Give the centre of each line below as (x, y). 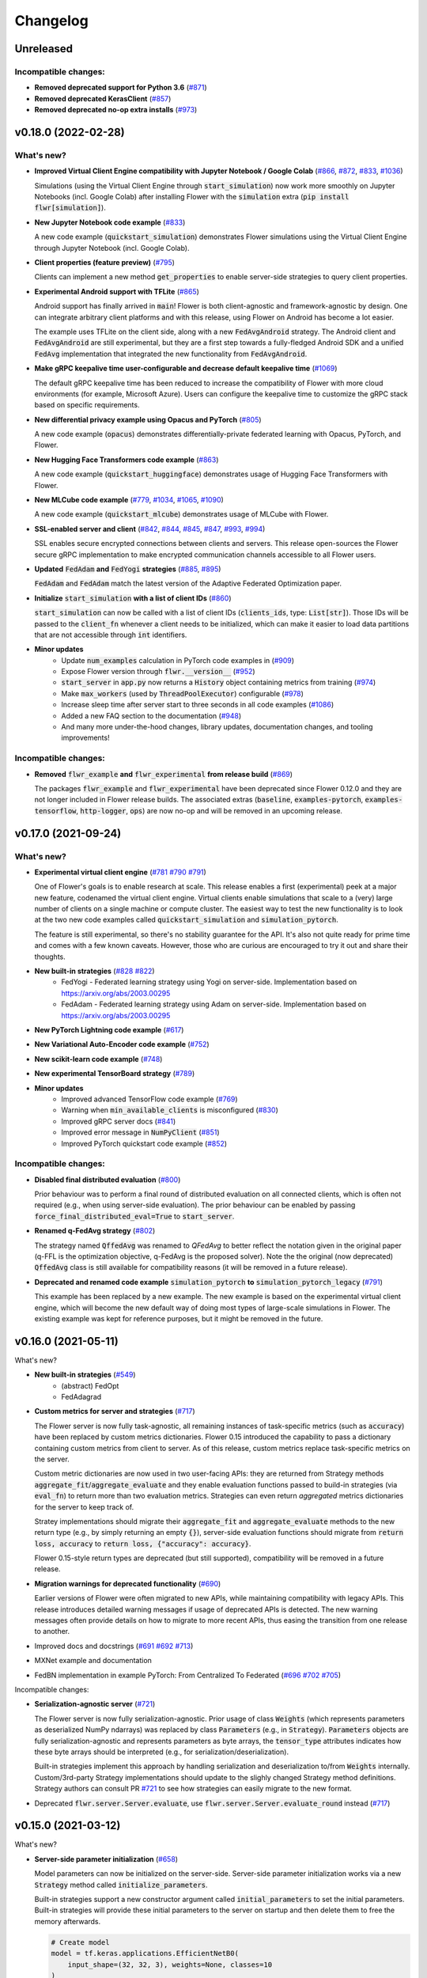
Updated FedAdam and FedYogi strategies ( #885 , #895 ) (128, 569)
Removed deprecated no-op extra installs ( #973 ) (116, 110)
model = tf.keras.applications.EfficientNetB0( (145, 1953)
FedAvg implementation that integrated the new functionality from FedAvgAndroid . (171, 354)
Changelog (51, 21)
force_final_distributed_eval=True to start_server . (134, 1216)
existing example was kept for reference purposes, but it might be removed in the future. (179, 1318)
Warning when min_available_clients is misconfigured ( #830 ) (170, 1110)
